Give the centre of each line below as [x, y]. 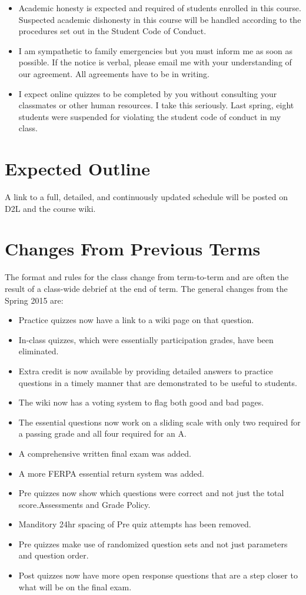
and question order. [54, 555]
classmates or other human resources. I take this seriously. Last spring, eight [156, 105]
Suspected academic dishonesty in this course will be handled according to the [160, 19]
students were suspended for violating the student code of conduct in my [150, 116]
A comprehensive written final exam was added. [105, 453]
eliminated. [39, 351]
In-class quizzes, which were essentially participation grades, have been [146, 339]
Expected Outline [78, 169]
